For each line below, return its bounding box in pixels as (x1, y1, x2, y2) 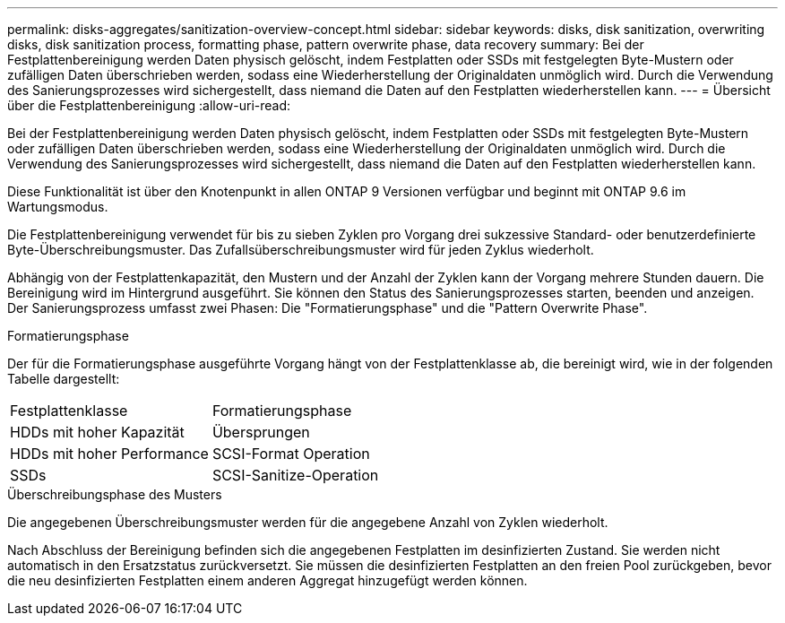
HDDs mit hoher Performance (10, 445, 209, 463)
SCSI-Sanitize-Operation (211, 466, 379, 484)
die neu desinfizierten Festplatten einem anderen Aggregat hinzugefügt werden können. (7, 573, 528, 588)
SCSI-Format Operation (211, 445, 370, 463)
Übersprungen (211, 423, 310, 441)
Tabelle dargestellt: (7, 371, 120, 386)
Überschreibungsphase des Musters (7, 487, 222, 502)
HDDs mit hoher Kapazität (10, 423, 185, 441)
